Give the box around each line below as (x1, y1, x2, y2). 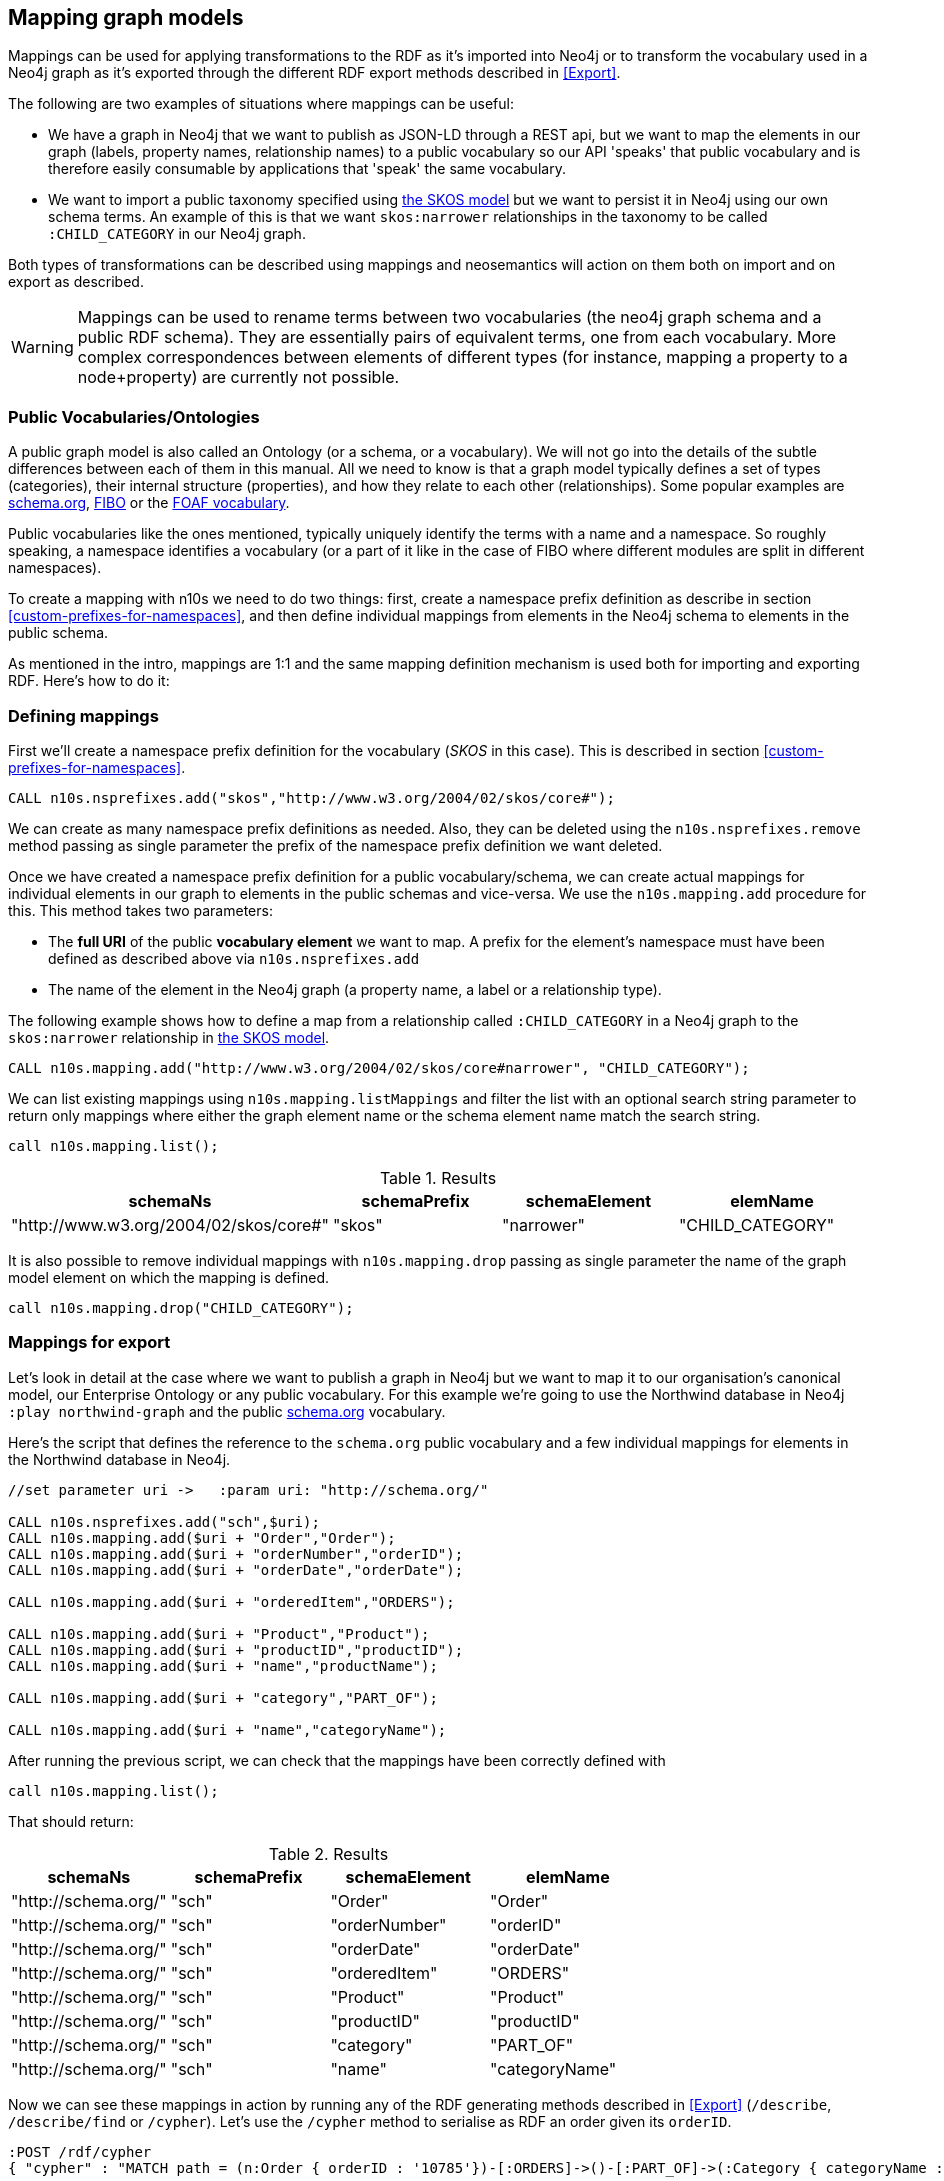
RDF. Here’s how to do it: (8, 672, 170, 690)
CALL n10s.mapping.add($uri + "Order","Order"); (8, 1529, 396, 1546)
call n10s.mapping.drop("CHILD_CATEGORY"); (8, 1299, 354, 1316)
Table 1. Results (379, 1167, 497, 1188)
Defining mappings (8, 705, 159, 726)
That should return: (8, 1812, 134, 1830)
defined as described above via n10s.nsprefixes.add (48, 949, 420, 967)
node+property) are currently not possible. (77, 367, 400, 388)
